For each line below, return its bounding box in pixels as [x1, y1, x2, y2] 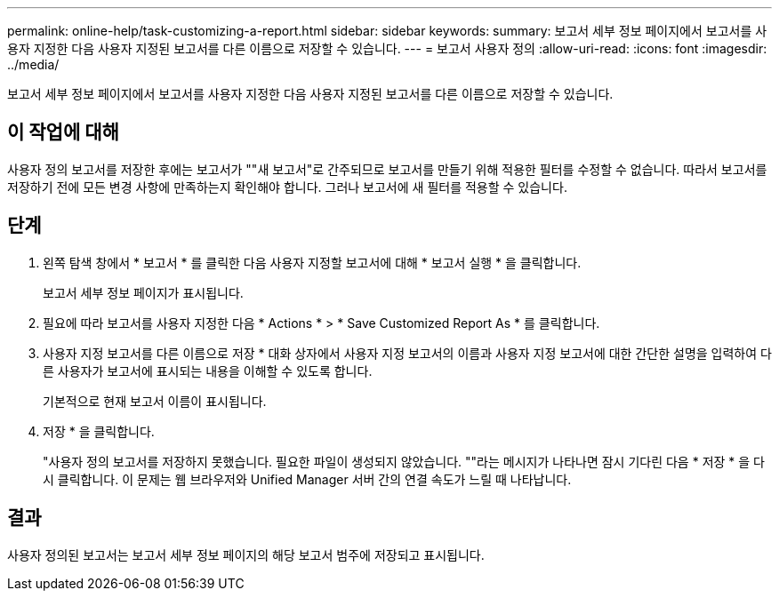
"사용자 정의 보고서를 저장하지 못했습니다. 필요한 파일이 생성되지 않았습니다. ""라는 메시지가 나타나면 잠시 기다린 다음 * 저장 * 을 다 [43, 453, 765, 469]
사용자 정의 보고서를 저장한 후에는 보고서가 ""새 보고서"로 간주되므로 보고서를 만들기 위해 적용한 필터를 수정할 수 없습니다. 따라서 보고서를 [7, 161, 767, 177]
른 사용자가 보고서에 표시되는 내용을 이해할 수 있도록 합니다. [43, 363, 373, 379]
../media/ [7, 57, 60, 72]
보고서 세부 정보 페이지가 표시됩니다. [43, 284, 244, 300]
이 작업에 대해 [7, 121, 119, 144]
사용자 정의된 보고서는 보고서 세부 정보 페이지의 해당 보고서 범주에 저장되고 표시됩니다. [7, 546, 485, 562]
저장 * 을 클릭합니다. [43, 423, 155, 439]
